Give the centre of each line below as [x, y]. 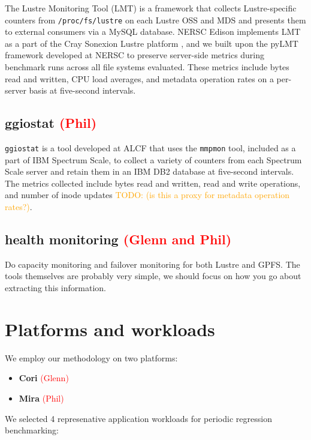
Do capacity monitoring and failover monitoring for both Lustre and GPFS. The [153, 264]
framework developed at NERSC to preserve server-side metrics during [135, 55]
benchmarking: [32, 430]
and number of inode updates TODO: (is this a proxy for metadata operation [147, 195]
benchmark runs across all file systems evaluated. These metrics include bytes [147, 67]
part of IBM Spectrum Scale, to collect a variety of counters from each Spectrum [153, 159]
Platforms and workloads [110, 329]
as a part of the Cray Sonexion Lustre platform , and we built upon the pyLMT [152, 43]
